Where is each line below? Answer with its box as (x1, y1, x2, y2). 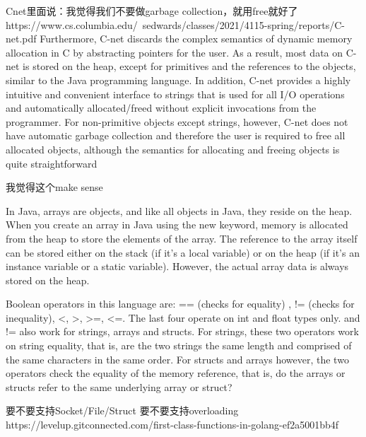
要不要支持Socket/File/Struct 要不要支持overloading (6, 403, 239, 418)
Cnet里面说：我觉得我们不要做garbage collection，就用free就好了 (6, 4, 298, 18)
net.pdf (6, 31, 37, 46)
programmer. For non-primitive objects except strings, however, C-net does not (6, 114, 348, 129)
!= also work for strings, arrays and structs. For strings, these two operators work (6, 324, 359, 339)
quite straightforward (6, 156, 98, 170)
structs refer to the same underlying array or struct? (6, 379, 232, 394)
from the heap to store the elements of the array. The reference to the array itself (6, 231, 358, 245)
